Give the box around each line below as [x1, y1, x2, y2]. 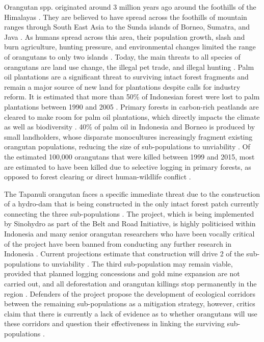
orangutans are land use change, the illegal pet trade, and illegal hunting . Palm [4, 61, 254, 72]
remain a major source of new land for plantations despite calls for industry [4, 81, 241, 92]
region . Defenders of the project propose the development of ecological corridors [4, 288, 256, 299]
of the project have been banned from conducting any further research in [4, 238, 232, 249]
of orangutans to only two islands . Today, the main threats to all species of [4, 51, 241, 62]
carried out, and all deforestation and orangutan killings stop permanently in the [4, 278, 257, 289]
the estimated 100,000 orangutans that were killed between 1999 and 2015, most [4, 151, 255, 162]
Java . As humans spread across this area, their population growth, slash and [4, 31, 245, 42]
